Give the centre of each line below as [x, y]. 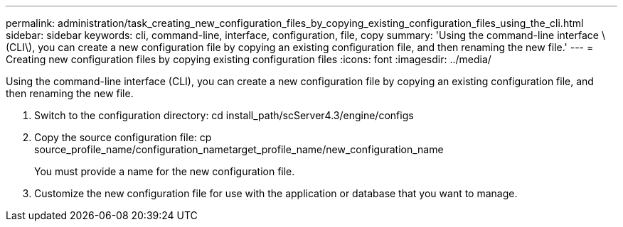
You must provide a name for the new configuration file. [165, 171]
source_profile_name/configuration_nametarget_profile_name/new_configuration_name [239, 149]
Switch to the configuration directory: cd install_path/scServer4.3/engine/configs [224, 115]
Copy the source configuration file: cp [123, 137]
